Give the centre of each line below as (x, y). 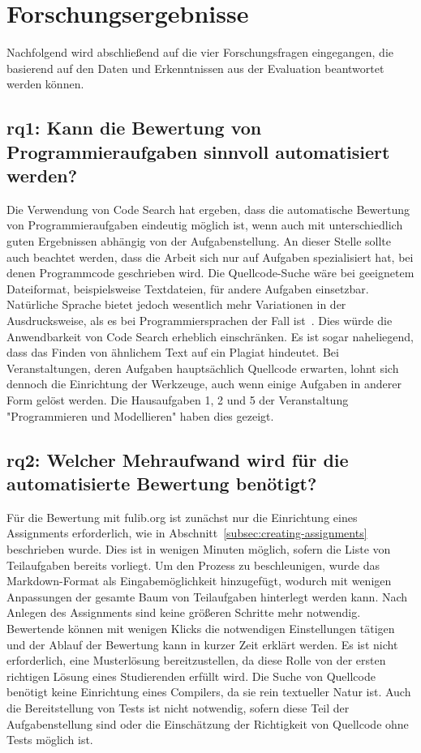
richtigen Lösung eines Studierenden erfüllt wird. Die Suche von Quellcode (191, 676)
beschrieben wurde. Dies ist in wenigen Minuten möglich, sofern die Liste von (199, 548)
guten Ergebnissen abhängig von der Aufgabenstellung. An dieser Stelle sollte (199, 241)
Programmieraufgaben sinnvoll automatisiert (198, 151)
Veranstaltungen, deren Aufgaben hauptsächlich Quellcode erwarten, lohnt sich (203, 368)
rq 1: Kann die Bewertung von (134, 128)
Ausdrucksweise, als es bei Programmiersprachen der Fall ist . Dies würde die (200, 321)
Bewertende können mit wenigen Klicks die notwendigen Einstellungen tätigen (201, 628)
